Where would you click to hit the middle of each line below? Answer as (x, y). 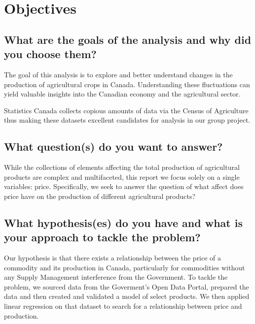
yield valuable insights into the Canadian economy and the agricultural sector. (122, 94)
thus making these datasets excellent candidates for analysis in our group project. (127, 120)
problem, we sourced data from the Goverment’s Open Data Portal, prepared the (127, 286)
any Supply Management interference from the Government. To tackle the (116, 277)
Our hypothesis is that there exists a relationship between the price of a (113, 258)
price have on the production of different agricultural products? (100, 196)
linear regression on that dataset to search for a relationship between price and (123, 306)
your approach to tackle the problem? (102, 237)
